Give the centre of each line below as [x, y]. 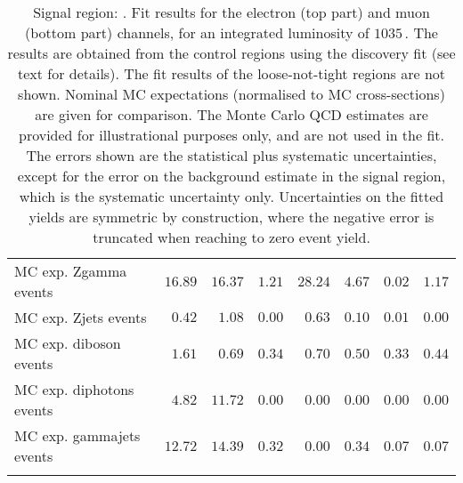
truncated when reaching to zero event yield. [231, 237]
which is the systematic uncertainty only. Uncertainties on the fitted [231, 196]
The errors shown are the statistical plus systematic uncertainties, [231, 155]
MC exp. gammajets [77, 435]
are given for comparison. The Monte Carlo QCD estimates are [231, 114]
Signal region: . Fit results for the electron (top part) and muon [231, 12]
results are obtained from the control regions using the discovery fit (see [231, 53]
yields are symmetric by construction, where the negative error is [231, 217]
